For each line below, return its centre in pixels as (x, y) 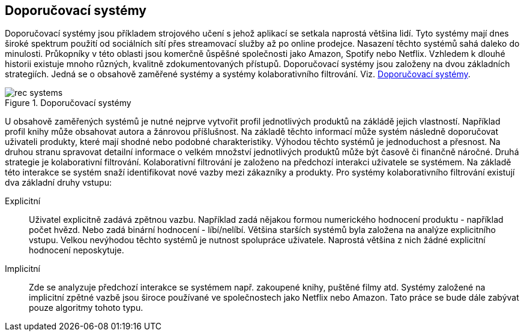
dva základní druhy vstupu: (58, 183)
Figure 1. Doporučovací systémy (68, 103)
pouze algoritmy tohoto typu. (86, 308)
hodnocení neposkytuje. (77, 250)
